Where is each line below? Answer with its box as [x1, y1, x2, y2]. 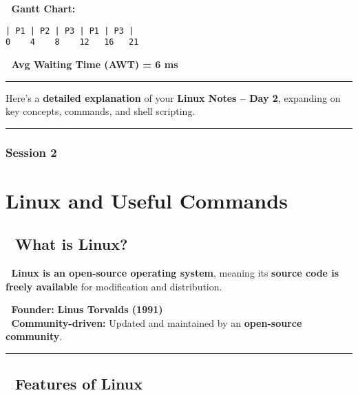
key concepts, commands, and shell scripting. [6, 104, 196, 118]
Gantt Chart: [11, 1, 76, 15]
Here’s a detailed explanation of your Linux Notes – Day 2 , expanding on [6, 90, 341, 105]
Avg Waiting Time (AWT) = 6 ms [11, 56, 178, 71]
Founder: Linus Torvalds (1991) [11, 302, 163, 317]
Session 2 [6, 143, 57, 160]
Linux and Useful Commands [6, 186, 288, 214]
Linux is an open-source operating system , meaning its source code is [11, 266, 339, 280]
